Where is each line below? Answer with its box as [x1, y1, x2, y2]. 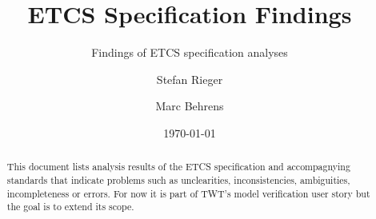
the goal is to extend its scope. [6, 200, 134, 213]
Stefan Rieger [156, 70, 223, 87]
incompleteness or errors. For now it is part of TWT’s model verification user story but [6, 186, 370, 200]
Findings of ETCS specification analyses [91, 44, 288, 61]
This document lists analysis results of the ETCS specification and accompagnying [6, 160, 350, 173]
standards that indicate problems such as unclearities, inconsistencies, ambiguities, [6, 173, 350, 186]
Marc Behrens [155, 98, 224, 114]
